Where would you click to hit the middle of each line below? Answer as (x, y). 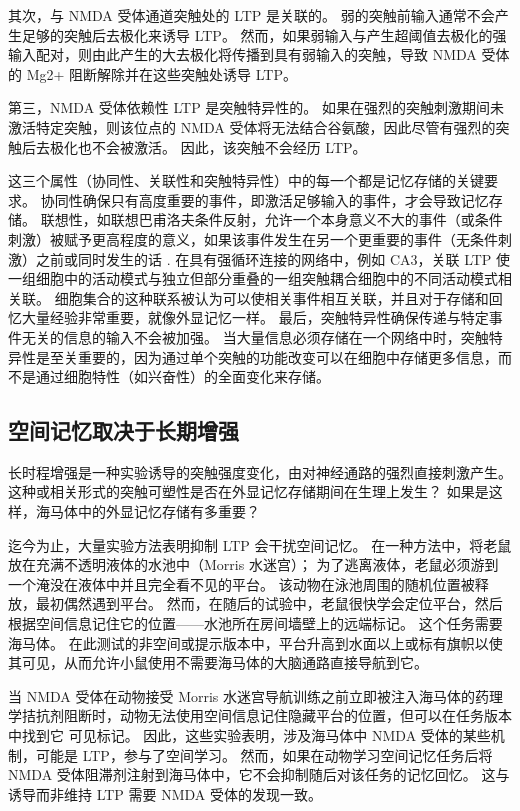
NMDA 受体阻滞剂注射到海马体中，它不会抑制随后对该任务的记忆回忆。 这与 (259, 774)
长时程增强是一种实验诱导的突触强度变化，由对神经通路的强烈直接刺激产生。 (260, 471)
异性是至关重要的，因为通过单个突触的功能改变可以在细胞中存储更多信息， (253, 356)
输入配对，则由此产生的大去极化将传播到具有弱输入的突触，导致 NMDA (242, 54)
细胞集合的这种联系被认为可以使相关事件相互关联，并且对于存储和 (271, 297)
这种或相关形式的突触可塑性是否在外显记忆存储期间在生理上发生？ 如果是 (248, 491)
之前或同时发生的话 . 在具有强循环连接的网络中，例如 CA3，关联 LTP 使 (273, 258)
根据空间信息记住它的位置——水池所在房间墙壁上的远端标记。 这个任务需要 (255, 623)
